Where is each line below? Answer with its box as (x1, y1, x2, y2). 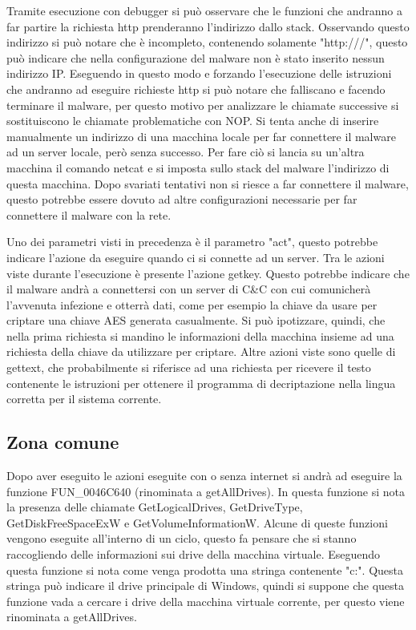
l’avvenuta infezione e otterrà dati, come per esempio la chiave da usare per (6, 296, 378, 313)
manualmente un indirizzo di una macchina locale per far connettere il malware (6, 127, 396, 144)
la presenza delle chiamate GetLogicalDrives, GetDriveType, (6, 499, 303, 515)
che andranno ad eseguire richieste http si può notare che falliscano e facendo (6, 80, 386, 97)
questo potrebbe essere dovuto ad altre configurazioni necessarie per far (6, 191, 357, 208)
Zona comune (6, 430, 119, 454)
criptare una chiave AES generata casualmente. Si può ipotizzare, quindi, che (6, 312, 386, 329)
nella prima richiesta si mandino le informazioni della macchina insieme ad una (6, 327, 394, 344)
